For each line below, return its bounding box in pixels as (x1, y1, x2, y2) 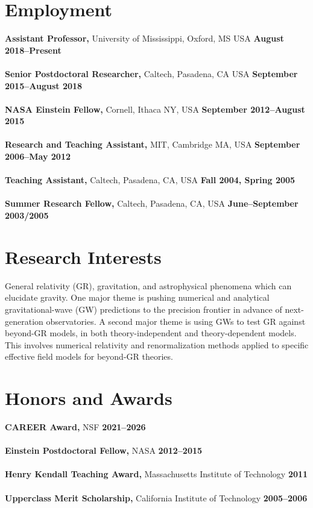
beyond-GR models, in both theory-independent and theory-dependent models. (5, 327, 297, 339)
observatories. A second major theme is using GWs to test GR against (46, 315, 306, 327)
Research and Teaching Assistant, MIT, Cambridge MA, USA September (5, 138, 300, 151)
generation (5, 315, 43, 327)
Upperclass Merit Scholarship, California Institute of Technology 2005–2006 (5, 491, 308, 504)
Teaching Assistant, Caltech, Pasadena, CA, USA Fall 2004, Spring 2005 (5, 174, 296, 186)
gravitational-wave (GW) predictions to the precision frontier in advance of (5, 303, 282, 315)
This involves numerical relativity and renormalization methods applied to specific (5, 338, 309, 351)
